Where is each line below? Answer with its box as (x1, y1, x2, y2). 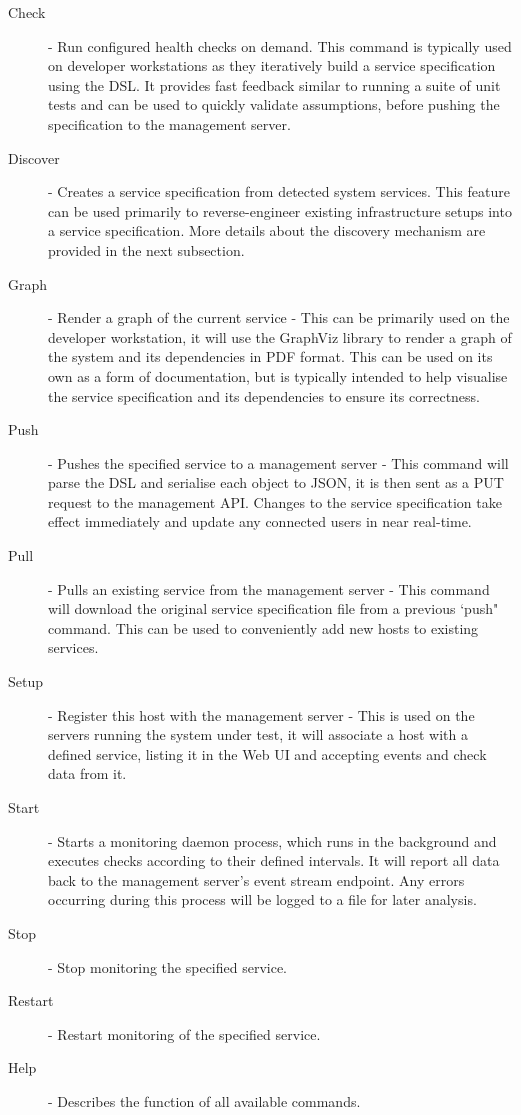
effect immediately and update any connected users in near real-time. (48, 511, 472, 532)
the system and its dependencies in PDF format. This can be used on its (48, 346, 493, 367)
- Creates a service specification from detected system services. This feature (48, 181, 510, 202)
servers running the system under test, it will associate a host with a (48, 724, 468, 745)
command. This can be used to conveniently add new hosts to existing (48, 617, 479, 638)
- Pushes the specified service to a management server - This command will (48, 452, 509, 473)
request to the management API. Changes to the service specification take (48, 491, 502, 512)
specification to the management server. (48, 113, 291, 134)
